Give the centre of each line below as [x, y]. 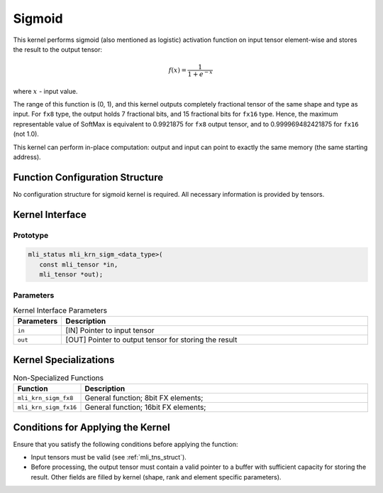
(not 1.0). [26, 134]
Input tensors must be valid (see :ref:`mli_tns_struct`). [109, 457]
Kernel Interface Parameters [60, 310]
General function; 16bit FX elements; [145, 407]
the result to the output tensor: [58, 49]
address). [27, 157]
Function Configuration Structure [88, 177]
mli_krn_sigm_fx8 [45, 398]
